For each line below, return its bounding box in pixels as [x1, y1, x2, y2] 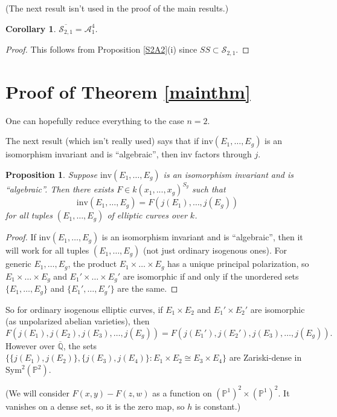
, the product [68, 257, 117, 270]
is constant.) [194, 399, 241, 412]
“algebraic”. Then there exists [5, 183, 114, 195]
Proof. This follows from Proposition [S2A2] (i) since [5, 43, 197, 56]
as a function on [152, 386, 212, 399]
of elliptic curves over [107, 209, 187, 222]
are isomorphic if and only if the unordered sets [123, 269, 299, 282]
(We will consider [5, 386, 69, 399]
